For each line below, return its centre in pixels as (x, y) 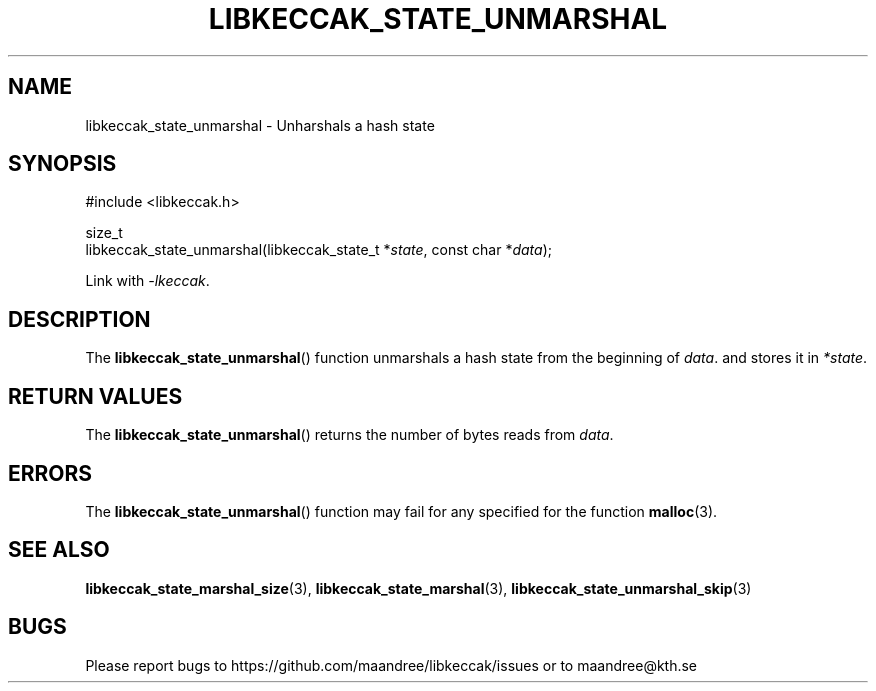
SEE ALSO (59, 550)
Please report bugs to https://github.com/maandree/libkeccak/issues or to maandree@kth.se (391, 665)
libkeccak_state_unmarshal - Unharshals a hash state (260, 125)
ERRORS (50, 473)
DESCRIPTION (79, 319)
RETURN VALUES (95, 396)
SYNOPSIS (62, 164)
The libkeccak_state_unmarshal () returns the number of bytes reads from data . (349, 435)
